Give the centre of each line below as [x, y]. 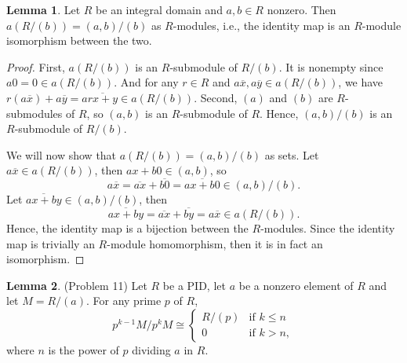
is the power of [84, 349]
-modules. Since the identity [328, 227]
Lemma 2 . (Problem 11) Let [77, 285]
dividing [151, 349]
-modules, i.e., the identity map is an [262, 25]
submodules [35, 113]
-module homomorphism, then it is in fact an [215, 243]
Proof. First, [36, 66]
